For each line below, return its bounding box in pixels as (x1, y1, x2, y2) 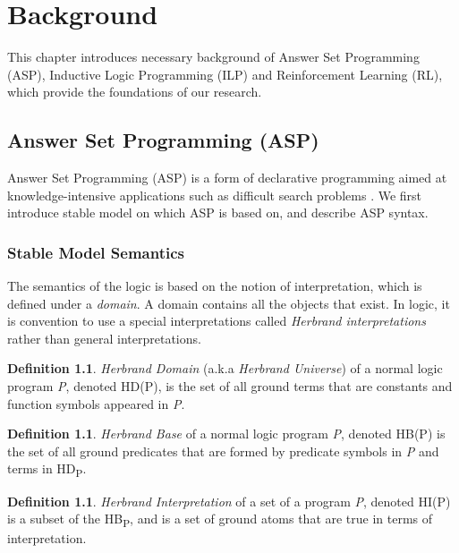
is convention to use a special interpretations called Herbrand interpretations (7, 311, 426, 330)
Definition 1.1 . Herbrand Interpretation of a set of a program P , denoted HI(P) (7, 491, 451, 510)
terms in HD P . (7, 459, 87, 481)
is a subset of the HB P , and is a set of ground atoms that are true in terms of (7, 509, 433, 530)
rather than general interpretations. (7, 328, 201, 347)
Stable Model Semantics (7, 241, 184, 263)
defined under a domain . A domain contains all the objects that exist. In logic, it (7, 294, 450, 312)
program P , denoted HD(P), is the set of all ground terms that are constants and (7, 377, 453, 396)
